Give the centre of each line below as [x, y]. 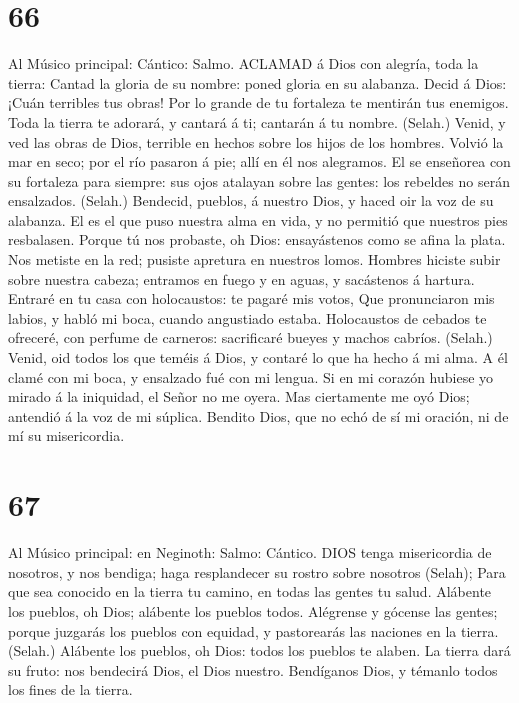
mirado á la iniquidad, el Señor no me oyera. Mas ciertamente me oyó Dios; [239, 396]
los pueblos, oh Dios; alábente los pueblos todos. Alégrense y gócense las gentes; [253, 610]
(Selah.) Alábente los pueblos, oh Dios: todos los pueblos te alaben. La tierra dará [259, 650]
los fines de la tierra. [70, 689]
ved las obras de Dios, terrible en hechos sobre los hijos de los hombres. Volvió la [256, 141]
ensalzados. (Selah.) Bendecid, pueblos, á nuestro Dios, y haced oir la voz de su [251, 200]
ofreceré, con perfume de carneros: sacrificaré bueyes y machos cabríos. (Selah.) [250, 337]
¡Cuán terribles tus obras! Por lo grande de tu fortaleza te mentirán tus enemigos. [258, 102]
